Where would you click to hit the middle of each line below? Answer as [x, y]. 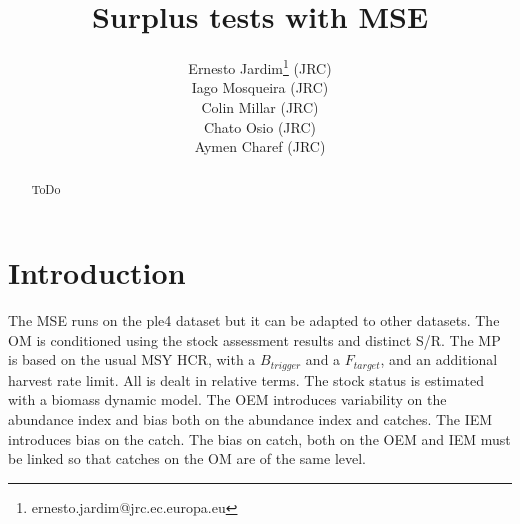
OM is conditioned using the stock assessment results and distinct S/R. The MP [254, 339]
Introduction [97, 272]
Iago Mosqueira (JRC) [260, 87]
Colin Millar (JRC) [260, 106]
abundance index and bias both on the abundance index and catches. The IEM [250, 418]
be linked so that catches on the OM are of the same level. [187, 458]
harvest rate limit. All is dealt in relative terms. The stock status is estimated [246, 379]
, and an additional [439, 359]
